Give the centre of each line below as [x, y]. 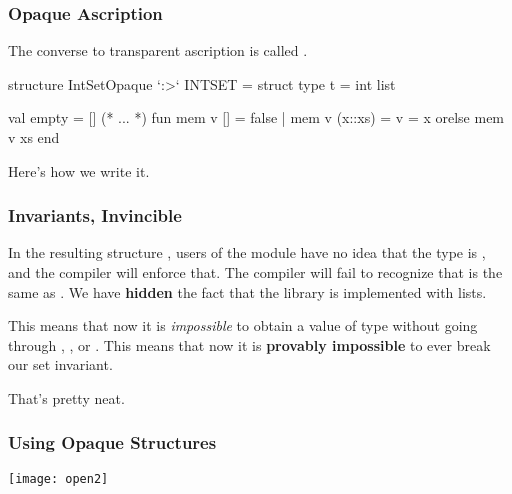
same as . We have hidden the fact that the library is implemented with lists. [247, 291]
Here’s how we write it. [79, 170]
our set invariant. [60, 364]
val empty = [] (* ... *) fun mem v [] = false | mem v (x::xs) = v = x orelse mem [256, 117]
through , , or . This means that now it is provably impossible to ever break [249, 344]
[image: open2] [58, 478]
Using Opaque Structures [112, 442]
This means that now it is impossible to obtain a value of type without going [243, 325]
